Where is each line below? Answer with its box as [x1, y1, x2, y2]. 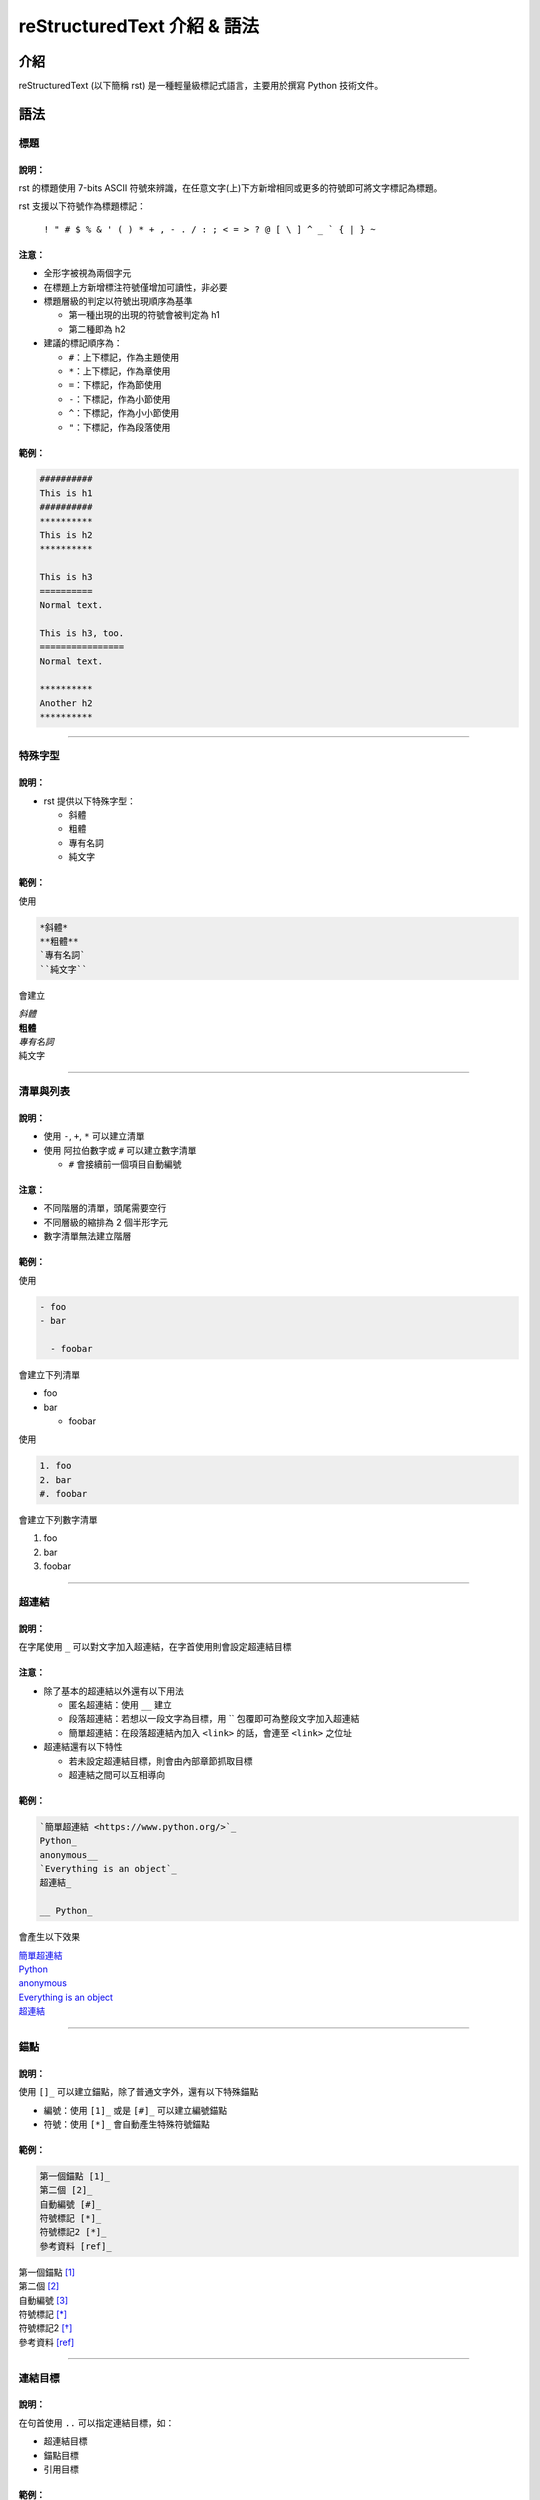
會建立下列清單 [18, 1368, 80, 1380]
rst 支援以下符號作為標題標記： [18, 200, 147, 212]
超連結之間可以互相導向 [68, 1768, 165, 1780]
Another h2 [39, 697, 93, 709]
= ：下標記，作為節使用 [68, 379, 162, 391]
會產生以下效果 [18, 1931, 80, 1943]
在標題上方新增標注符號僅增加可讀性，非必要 [43, 281, 228, 293]
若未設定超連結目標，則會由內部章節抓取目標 [68, 1755, 253, 1767]
